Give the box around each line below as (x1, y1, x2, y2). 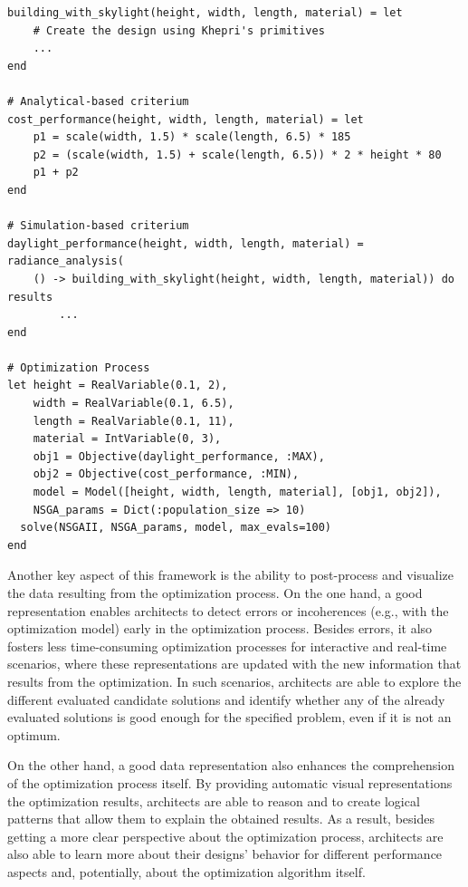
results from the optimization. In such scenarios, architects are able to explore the (7, 671, 462, 690)
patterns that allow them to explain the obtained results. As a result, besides (7, 809, 435, 828)
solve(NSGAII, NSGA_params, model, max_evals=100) (20, 521, 331, 535)
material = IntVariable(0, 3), (33, 432, 222, 446)
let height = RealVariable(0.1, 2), (7, 379, 228, 392)
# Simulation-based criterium (7, 219, 189, 233)
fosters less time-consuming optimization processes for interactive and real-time (7, 636, 447, 655)
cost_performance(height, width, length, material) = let (7, 112, 364, 126)
